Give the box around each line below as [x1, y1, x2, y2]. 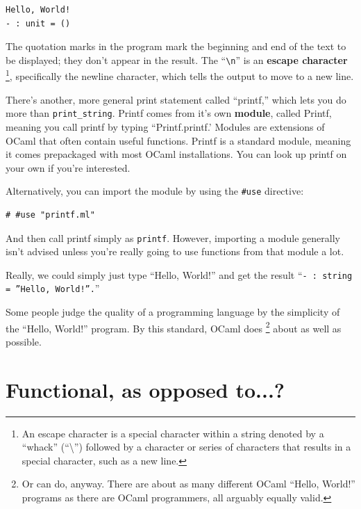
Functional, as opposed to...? [6, 375, 285, 403]
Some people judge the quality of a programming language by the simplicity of [6, 305, 340, 319]
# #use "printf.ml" [6, 209, 95, 220]
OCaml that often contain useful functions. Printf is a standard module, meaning [6, 133, 351, 147]
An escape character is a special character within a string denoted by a [22, 426, 324, 440]
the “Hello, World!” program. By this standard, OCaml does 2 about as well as [6, 318, 342, 335]
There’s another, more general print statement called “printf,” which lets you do [6, 92, 346, 106]
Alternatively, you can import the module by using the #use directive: [6, 184, 304, 198]
